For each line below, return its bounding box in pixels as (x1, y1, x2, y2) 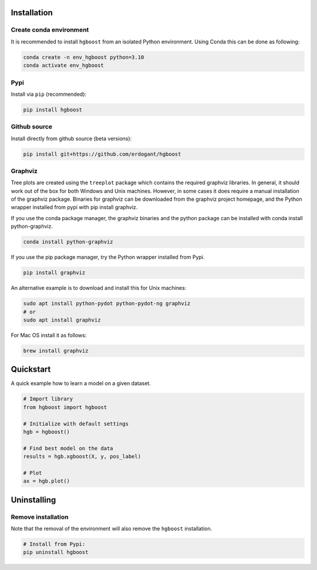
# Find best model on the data (23, 445, 114, 451)
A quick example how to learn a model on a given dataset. (11, 380, 151, 387)
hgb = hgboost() (23, 429, 70, 435)
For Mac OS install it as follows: (11, 332, 87, 339)
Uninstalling (11, 495, 56, 505)
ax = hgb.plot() (23, 478, 70, 484)
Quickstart (11, 365, 51, 375)
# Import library (23, 396, 73, 402)
